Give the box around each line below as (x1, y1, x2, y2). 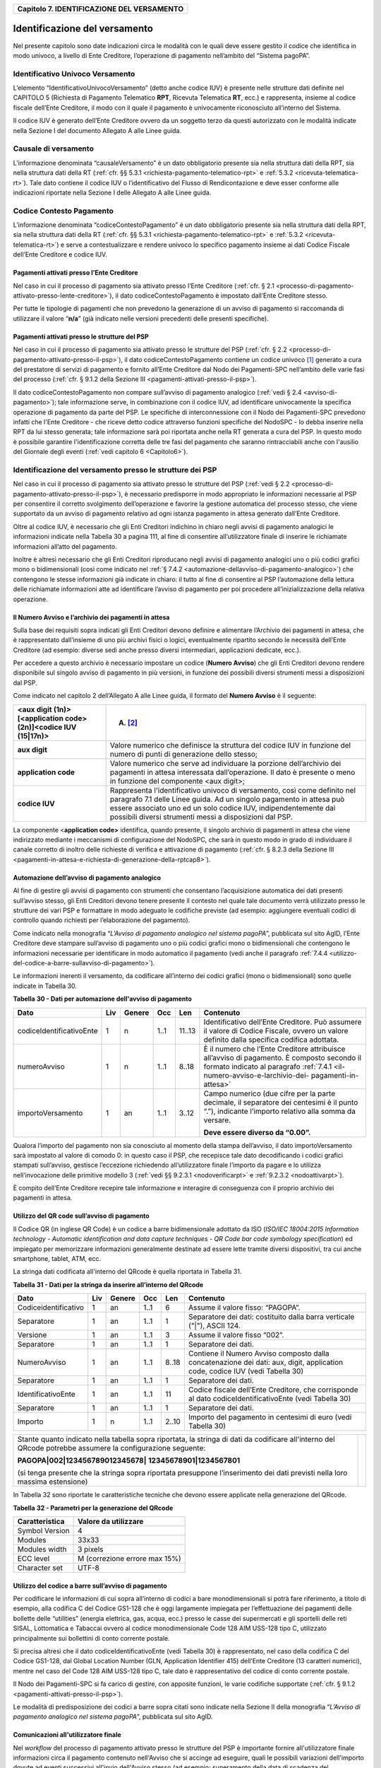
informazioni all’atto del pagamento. (13, 542, 117, 551)
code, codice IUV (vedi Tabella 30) (188, 1366, 303, 1376)
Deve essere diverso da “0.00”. (203, 1127, 311, 1137)
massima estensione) (17, 1477, 88, 1487)
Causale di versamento (13, 144, 95, 153)
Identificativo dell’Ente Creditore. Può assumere (203, 1017, 362, 1027)
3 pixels (78, 1544, 104, 1554)
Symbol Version (17, 1525, 70, 1535)
